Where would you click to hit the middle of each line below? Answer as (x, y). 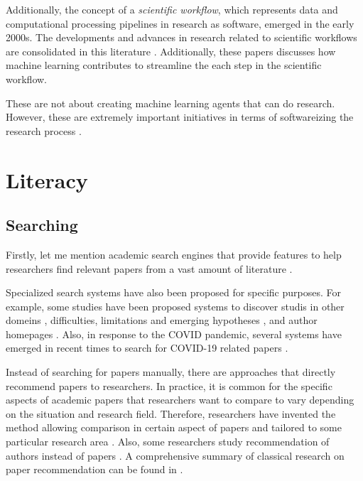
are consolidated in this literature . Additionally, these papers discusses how (171, 51)
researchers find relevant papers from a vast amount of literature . (149, 268)
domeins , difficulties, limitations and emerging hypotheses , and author (162, 320)
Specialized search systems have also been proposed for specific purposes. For (173, 292)
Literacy (47, 179)
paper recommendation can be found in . (94, 469)
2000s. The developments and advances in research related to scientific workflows (181, 37)
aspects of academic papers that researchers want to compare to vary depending (180, 400)
